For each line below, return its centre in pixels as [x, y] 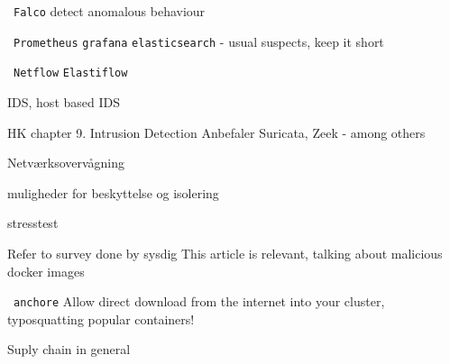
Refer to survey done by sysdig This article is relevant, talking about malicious [225, 253]
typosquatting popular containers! [101, 318]
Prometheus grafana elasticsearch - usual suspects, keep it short [199, 41]
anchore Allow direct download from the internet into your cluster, [199, 301]
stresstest [33, 223]
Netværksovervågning [66, 163]
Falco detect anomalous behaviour [110, 11]
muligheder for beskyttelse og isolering [113, 192]
